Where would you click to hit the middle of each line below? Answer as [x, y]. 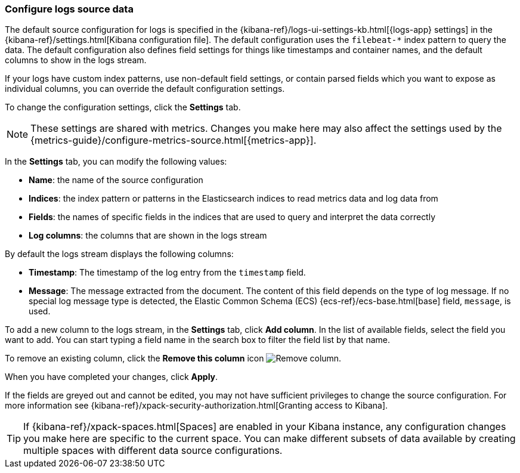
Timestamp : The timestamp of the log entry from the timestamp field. [167, 273]
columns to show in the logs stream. [76, 60]
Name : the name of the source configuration [116, 180]
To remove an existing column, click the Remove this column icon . [173, 358]
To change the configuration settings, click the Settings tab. [123, 107]
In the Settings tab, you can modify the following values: [116, 162]
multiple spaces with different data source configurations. [153, 451]
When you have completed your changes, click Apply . [112, 377]
